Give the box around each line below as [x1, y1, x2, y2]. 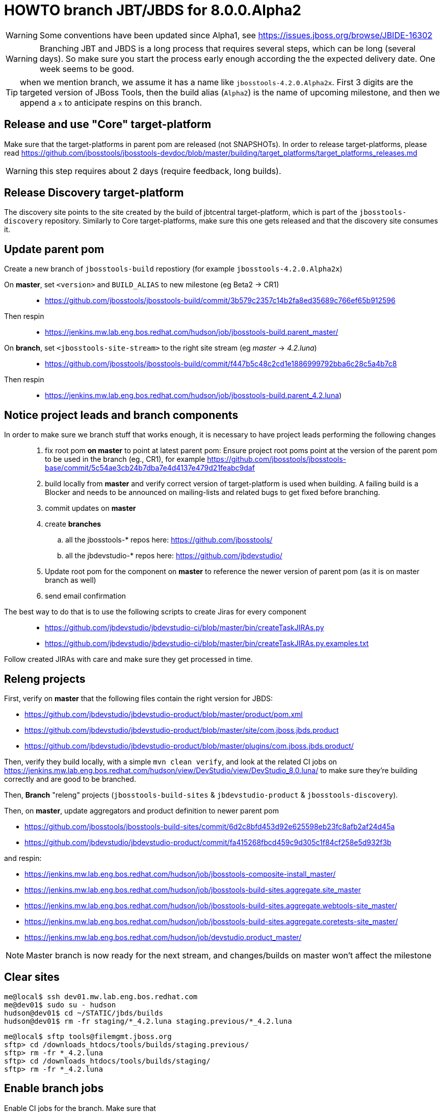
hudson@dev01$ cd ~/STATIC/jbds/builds [4, 1008, 163, 1017]
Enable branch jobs [4, 1082, 104, 1095]
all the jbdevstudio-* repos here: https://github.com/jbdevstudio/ [65, 551, 282, 560]
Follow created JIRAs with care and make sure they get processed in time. [4, 655, 253, 664]
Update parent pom [4, 242, 105, 256]
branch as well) [45, 576, 96, 585]
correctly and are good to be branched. [4, 774, 136, 783]
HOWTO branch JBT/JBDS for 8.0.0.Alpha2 [4, 2, 301, 19]
